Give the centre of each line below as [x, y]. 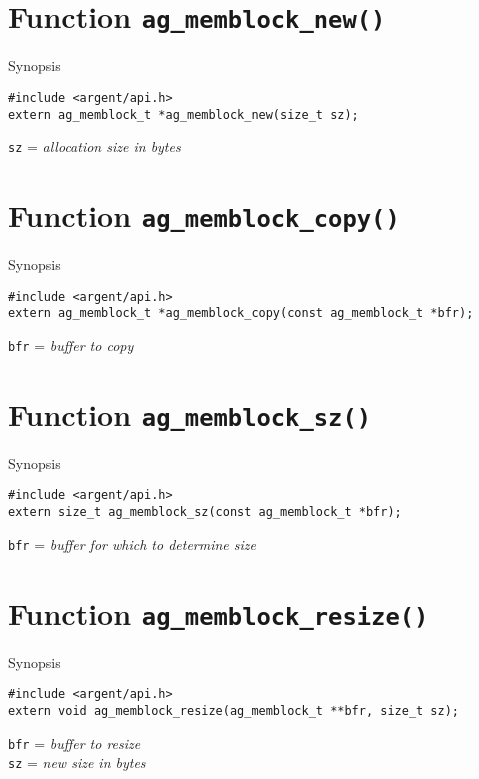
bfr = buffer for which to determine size [132, 543]
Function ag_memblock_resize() [218, 612]
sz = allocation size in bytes [94, 146]
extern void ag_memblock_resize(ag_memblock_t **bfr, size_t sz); [234, 710]
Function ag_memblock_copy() [204, 215]
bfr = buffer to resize [74, 742]
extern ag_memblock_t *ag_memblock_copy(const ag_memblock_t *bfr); [241, 313]
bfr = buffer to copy [71, 344]
